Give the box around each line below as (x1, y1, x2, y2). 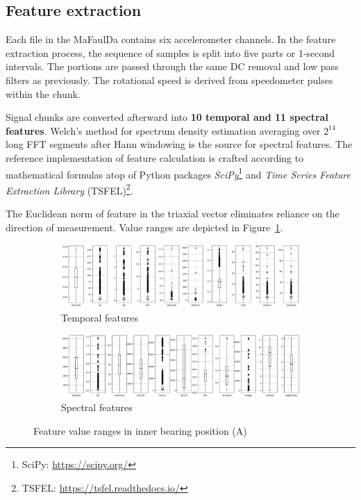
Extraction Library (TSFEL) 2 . (6, 181, 133, 197)
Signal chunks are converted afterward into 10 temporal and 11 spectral (6, 110, 328, 124)
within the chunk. (6, 86, 81, 101)
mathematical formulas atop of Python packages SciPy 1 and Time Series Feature (6, 165, 351, 181)
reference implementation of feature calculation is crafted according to (6, 150, 304, 165)
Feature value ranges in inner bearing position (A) (33, 423, 247, 437)
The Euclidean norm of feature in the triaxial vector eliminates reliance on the (6, 206, 339, 221)
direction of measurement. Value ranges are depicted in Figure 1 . (6, 219, 283, 234)
